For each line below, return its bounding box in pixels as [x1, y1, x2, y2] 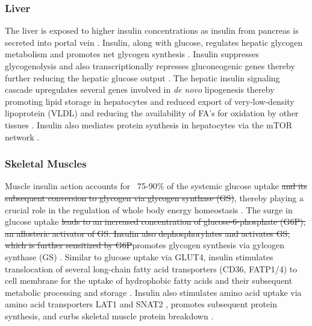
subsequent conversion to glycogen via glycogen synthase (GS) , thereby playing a [5, 191, 304, 204]
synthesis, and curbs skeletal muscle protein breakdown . [5, 309, 214, 322]
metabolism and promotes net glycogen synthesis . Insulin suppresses [5, 48, 259, 60]
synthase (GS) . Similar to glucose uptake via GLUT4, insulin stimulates [5, 250, 273, 263]
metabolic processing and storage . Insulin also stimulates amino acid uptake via [5, 286, 302, 298]
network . [5, 130, 40, 143]
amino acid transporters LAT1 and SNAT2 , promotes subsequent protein [5, 298, 277, 310]
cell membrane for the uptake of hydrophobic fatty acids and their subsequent [5, 274, 293, 287]
